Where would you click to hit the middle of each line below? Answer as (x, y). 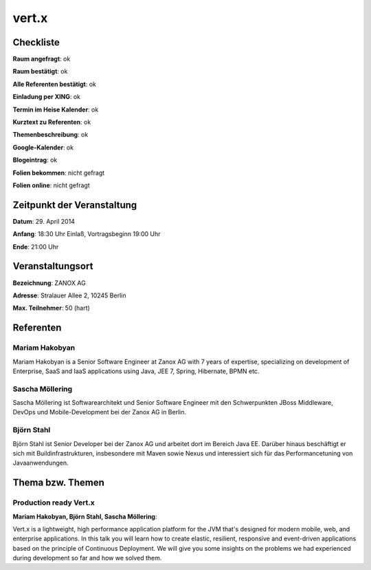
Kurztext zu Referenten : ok (52, 122)
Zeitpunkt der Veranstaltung (75, 205)
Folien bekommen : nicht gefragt (59, 173)
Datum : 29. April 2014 (44, 221)
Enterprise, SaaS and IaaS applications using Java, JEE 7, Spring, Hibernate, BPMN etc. (136, 371)
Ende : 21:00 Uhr (36, 246)
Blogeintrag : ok (35, 160)
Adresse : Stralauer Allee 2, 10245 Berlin (69, 295)
